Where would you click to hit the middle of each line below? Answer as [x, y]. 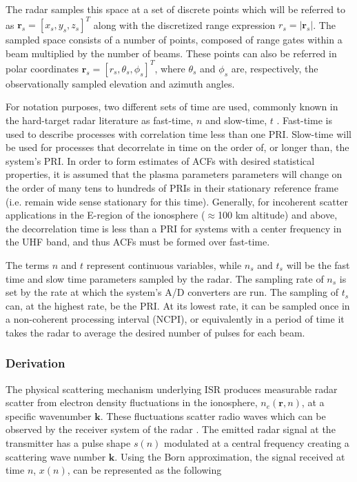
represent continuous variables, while [164, 264]
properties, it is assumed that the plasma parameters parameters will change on [174, 174]
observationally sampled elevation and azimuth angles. [120, 83]
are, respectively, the [275, 68]
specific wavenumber [49, 415]
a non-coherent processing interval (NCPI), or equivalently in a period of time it [175, 319]
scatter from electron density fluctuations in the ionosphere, [132, 402]
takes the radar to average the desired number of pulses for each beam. [155, 332]
